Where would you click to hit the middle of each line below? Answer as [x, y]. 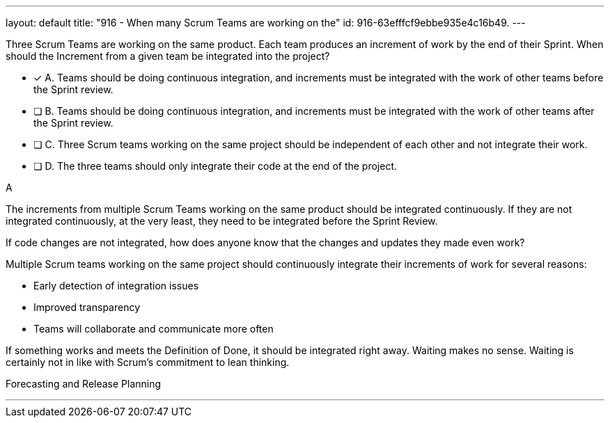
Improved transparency [87, 307]
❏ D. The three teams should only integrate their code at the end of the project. [216, 166]
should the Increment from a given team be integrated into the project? [168, 56]
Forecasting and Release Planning [84, 384]
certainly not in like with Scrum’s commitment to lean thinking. [148, 362]
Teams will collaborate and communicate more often [154, 329]
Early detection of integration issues [116, 286]
